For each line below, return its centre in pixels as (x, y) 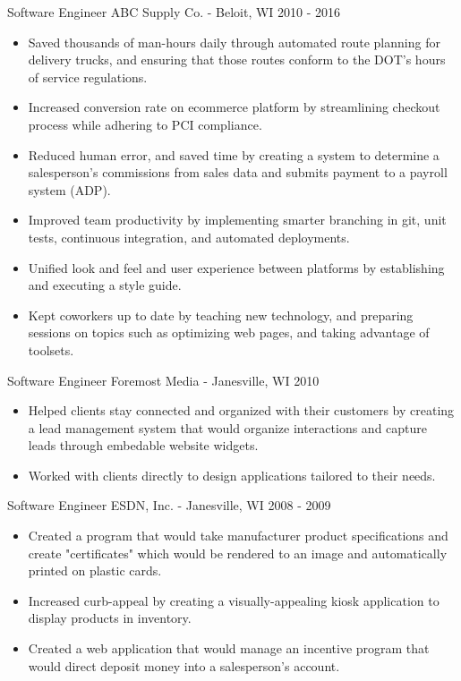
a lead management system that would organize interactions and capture (228, 427)
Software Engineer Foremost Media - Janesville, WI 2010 (163, 380)
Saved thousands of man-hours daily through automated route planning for (234, 42)
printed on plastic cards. (95, 570)
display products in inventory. (110, 618)
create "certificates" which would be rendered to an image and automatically (238, 553)
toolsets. (51, 349)
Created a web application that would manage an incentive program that (229, 648)
